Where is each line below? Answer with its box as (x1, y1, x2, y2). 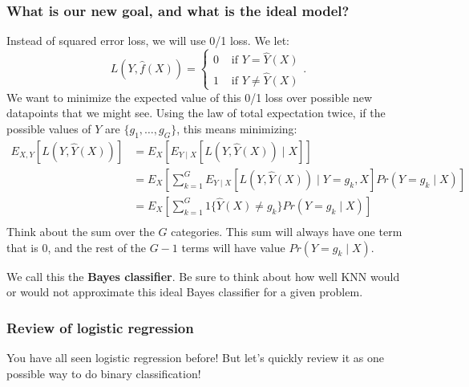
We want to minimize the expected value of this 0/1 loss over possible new (6, 88, 373, 105)
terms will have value (181, 238, 285, 255)
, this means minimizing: (176, 120, 297, 136)
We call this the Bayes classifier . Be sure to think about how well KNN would (6, 267, 400, 284)
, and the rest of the (47, 238, 147, 255)
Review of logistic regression (6, 317, 194, 337)
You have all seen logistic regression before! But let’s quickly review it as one (6, 348, 384, 365)
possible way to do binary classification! (6, 365, 201, 381)
